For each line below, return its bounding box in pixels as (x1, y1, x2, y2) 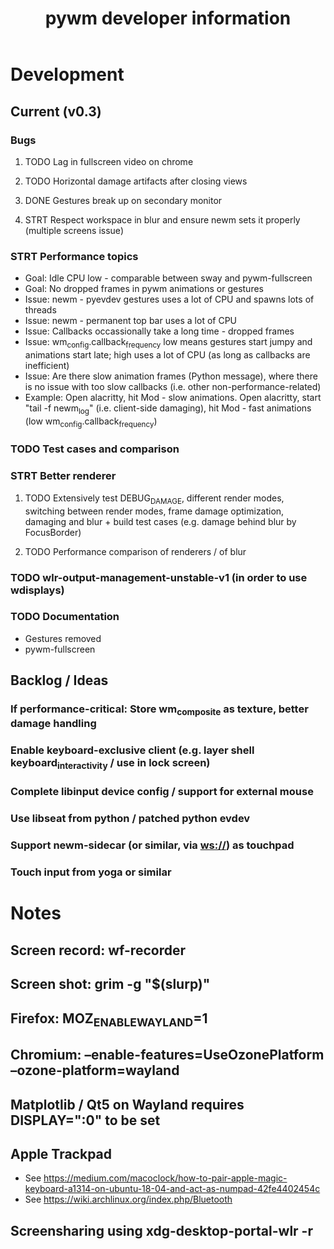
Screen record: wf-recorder (10, 942, 186, 959)
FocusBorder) (24, 526, 82, 538)
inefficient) (24, 359, 70, 371)
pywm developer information (44, 7, 292, 30)
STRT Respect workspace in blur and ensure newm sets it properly (24, 213, 301, 226)
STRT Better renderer (10, 469, 117, 483)
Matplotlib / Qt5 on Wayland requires (10, 1096, 245, 1113)
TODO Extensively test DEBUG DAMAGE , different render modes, (24, 492, 285, 506)
